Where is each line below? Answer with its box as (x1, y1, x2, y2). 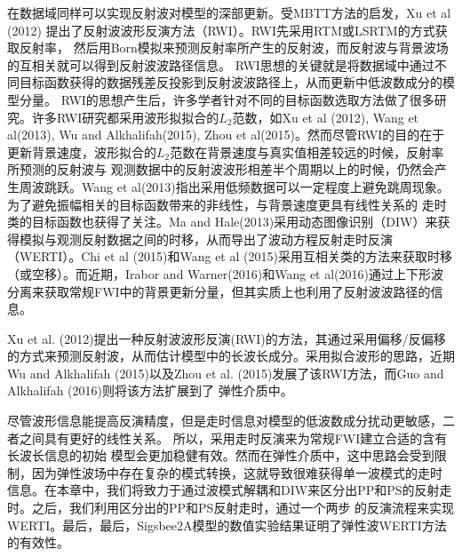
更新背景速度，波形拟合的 (7, 142, 156, 161)
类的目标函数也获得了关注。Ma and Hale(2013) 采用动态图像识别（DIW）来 (7, 212, 438, 231)
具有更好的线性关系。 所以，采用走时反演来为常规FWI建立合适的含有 (44, 428, 448, 447)
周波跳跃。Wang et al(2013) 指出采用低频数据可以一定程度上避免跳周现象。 (19, 177, 450, 195)
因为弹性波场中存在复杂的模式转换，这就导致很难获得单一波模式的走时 (31, 463, 442, 481)
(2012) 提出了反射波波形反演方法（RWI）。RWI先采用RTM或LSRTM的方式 (7, 20, 435, 39)
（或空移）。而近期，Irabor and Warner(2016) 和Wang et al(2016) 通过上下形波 (7, 264, 443, 282)
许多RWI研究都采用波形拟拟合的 (31, 107, 219, 126)
